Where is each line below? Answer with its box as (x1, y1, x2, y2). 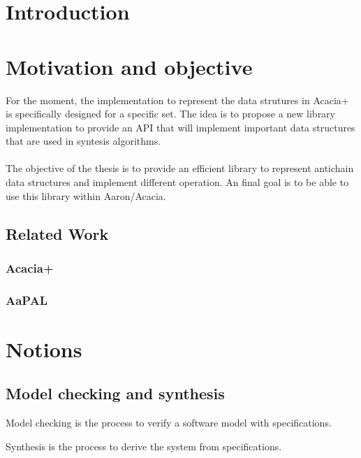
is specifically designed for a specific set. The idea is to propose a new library (6, 106, 335, 121)
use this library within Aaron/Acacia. (6, 188, 166, 203)
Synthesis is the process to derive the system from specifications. (6, 438, 282, 453)
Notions (6, 334, 82, 363)
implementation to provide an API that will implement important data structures (6, 120, 355, 134)
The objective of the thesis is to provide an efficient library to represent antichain (6, 161, 354, 176)
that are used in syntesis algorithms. (6, 134, 161, 148)
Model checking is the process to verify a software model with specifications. (6, 415, 332, 430)
